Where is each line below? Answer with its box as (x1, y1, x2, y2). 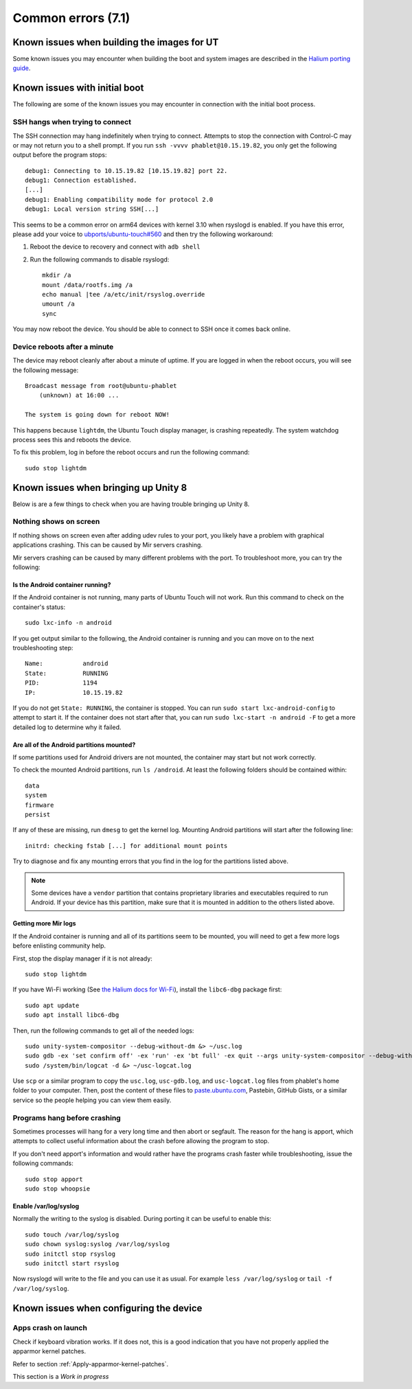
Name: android (25, 660, 108, 667)
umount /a (42, 300, 75, 308)
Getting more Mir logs (12, 919, 76, 928)
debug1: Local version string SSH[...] (25, 205, 159, 213)
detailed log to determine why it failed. (12, 723, 122, 731)
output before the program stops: (12, 151, 107, 159)
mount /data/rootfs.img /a (42, 281, 133, 288)
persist (25, 811, 51, 818)
